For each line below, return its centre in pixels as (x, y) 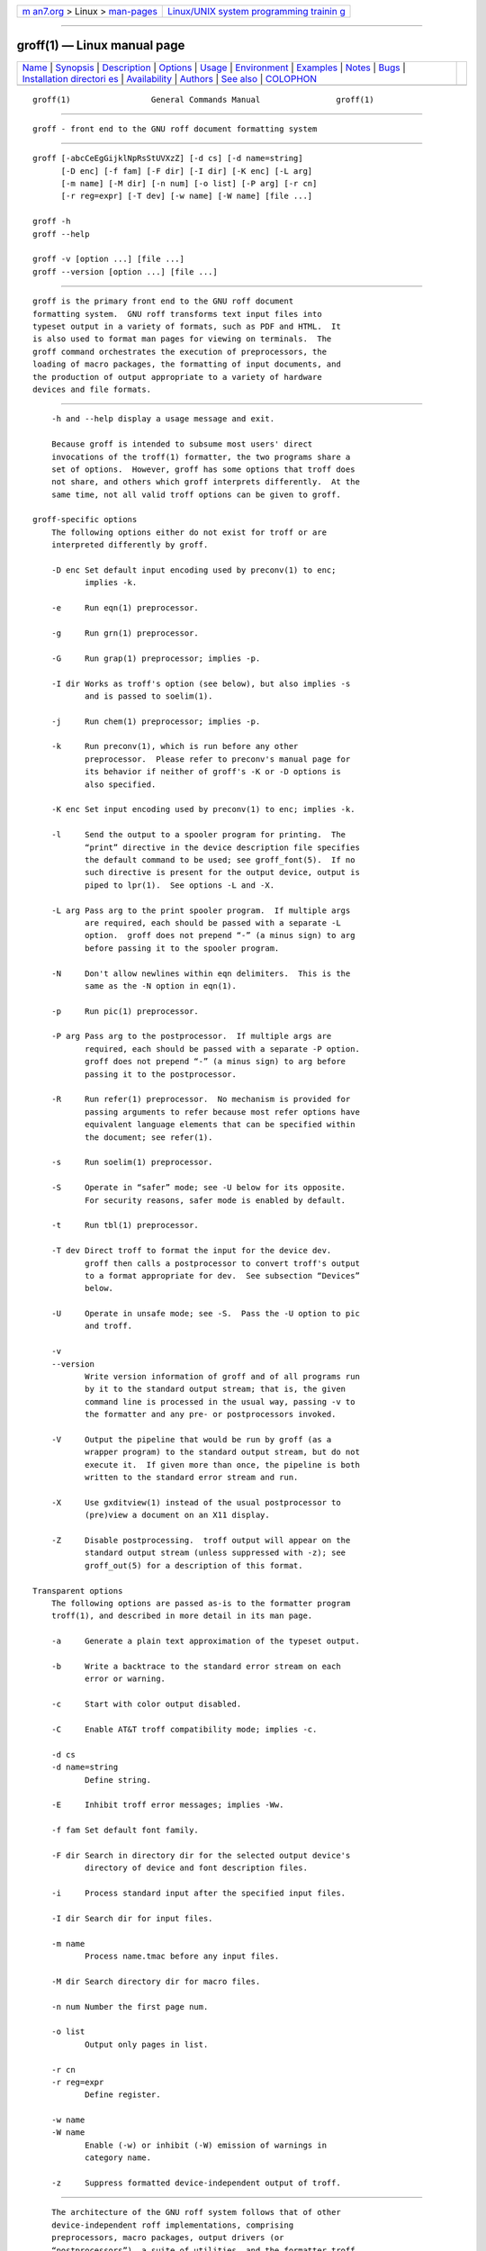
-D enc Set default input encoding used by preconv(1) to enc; (193, 570)
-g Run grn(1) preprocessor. (125, 633)
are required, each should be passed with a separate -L (212, 922)
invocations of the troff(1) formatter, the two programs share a (201, 457)
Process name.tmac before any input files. (182, 1956)
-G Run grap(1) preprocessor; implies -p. (156, 658)
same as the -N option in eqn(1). (161, 985)
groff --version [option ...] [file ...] (125, 271)
